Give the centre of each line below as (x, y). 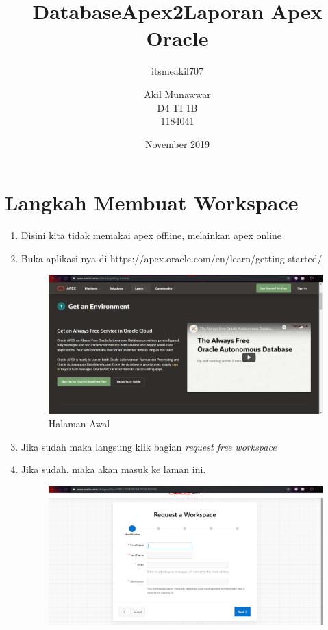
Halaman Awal (79, 424)
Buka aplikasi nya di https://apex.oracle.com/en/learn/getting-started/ (172, 258)
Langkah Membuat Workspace (152, 202)
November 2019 (177, 143)
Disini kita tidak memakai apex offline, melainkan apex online (151, 235)
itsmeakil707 (177, 71)
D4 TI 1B (177, 107)
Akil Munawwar (177, 93)
